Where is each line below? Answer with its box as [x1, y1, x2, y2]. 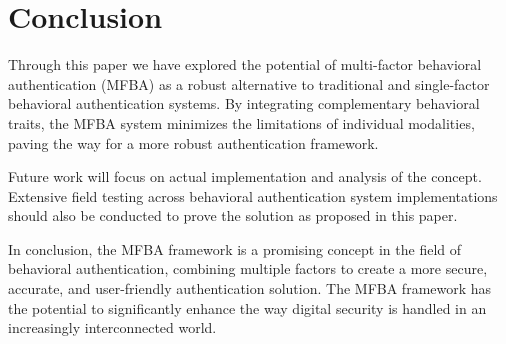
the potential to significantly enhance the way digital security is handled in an [8, 297, 487, 318]
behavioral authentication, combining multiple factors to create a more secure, [8, 258, 488, 279]
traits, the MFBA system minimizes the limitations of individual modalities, [8, 112, 475, 133]
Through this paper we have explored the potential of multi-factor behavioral [8, 54, 482, 75]
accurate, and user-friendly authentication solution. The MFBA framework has [8, 278, 492, 299]
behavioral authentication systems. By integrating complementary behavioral [8, 93, 480, 114]
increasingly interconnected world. [8, 317, 217, 338]
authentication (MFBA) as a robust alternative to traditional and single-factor [8, 73, 490, 94]
